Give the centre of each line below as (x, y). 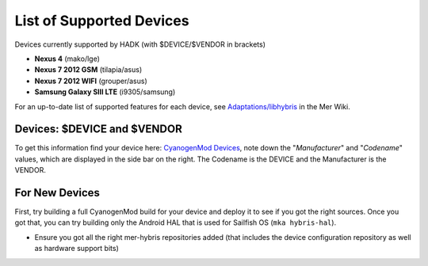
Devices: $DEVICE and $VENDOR (98, 129)
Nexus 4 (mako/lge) (67, 59)
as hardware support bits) (76, 249)
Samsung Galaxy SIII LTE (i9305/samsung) (105, 92)
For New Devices (57, 193)
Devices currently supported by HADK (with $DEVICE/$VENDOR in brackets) (140, 44)
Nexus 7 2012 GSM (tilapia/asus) (88, 70)
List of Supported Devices (102, 21)
